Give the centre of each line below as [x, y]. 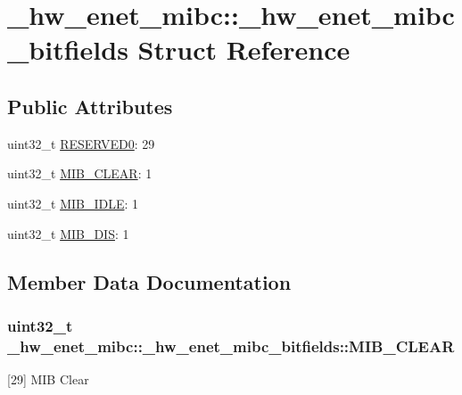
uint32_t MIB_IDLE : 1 [73, 203]
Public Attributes [90, 106]
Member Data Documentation [149, 281]
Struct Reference [244, 49]
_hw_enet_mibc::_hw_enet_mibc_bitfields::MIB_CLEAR [231, 346]
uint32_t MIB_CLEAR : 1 [80, 173]
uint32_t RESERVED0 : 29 [81, 143]
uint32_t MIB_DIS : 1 [68, 233]
